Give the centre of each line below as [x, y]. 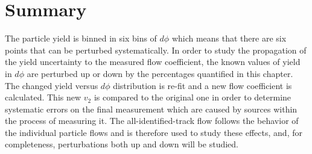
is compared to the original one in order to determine [193, 97]
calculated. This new [43, 97]
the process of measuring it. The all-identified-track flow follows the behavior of [152, 121]
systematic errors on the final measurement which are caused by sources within [151, 109]
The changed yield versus [52, 85]
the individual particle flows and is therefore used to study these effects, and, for [154, 132]
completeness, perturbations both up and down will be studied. [122, 144]
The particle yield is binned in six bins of [81, 38]
